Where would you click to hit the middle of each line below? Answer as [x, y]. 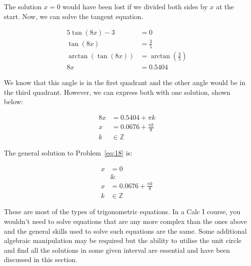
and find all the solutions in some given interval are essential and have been [117, 250]
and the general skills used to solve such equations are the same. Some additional [125, 231]
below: [13, 101]
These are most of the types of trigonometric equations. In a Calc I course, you [122, 211]
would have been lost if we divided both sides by [135, 6]
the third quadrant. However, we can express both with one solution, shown [117, 92]
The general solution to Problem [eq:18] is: [68, 153]
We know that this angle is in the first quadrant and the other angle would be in [125, 82]
